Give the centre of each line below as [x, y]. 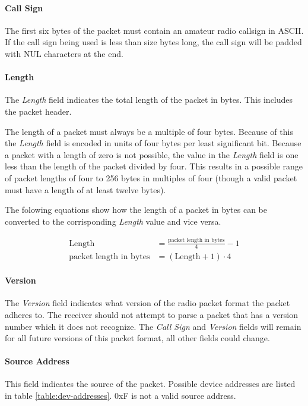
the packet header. [38, 111]
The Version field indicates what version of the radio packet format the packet [147, 303]
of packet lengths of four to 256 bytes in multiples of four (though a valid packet [151, 177]
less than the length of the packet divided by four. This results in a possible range [154, 166]
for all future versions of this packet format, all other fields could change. [137, 338]
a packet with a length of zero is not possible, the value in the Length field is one [152, 154]
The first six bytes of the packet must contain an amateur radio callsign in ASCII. [154, 30]
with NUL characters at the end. [64, 53]
